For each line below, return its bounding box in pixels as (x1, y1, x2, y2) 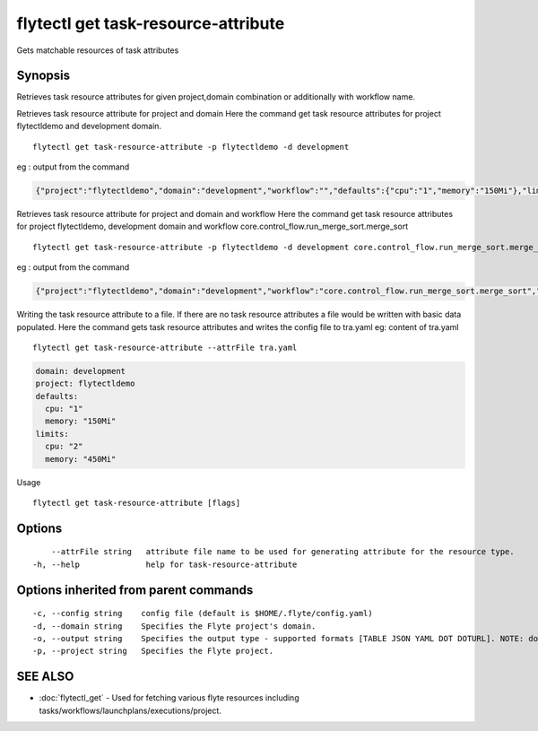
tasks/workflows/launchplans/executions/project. (39, 705, 221, 716)
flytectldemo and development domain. (16, 121, 161, 132)
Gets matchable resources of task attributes (16, 45, 179, 56)
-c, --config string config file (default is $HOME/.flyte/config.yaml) (32, 608, 373, 619)
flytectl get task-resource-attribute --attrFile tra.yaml (32, 342, 298, 352)
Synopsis (16, 68, 71, 83)
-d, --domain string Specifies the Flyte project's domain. (32, 621, 317, 631)
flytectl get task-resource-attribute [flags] (32, 498, 241, 508)
